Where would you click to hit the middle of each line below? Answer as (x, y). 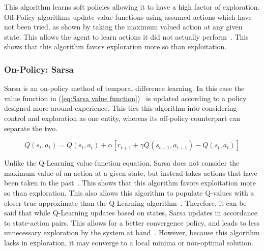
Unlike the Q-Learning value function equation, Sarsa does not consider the (122, 163)
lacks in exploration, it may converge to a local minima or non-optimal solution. (129, 242)
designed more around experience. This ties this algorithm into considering (121, 108)
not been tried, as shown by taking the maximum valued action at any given (123, 27)
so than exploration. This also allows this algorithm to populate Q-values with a (129, 192)
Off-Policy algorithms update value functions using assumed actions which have (128, 17)
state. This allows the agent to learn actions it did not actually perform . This (126, 36)
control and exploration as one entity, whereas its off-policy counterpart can (122, 118)
